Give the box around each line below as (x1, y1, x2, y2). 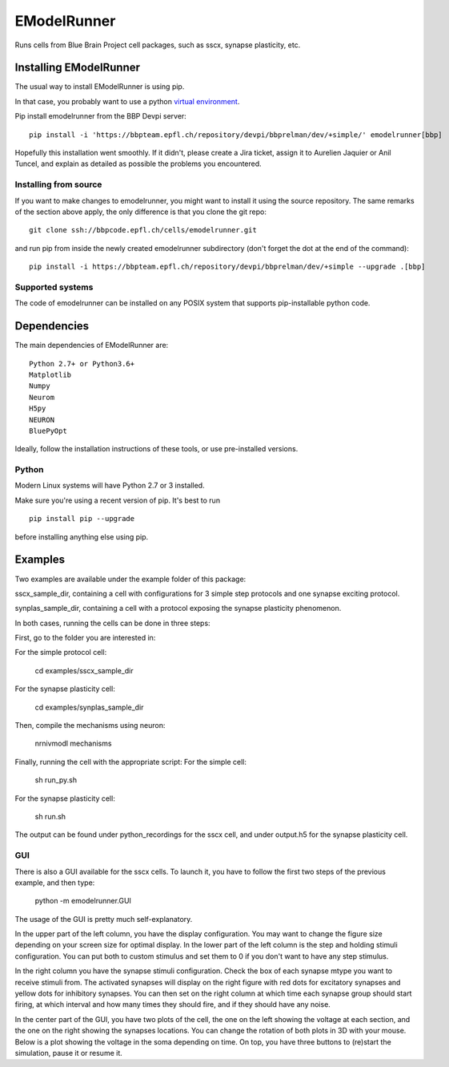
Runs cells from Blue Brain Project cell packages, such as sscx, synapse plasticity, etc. (14, 40, 301, 50)
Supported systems (14, 281, 94, 293)
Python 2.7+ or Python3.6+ (29, 359, 135, 368)
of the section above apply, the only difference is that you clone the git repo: (14, 207, 267, 216)
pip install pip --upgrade (29, 514, 135, 523)
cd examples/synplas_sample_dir (34, 702, 144, 712)
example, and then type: (14, 878, 95, 887)
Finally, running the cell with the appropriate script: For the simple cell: (14, 757, 247, 766)
